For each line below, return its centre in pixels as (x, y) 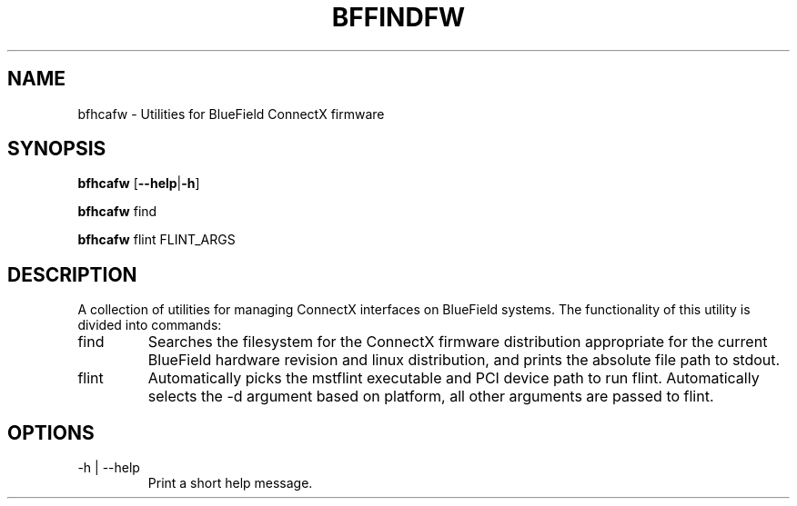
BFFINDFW (398, 17)
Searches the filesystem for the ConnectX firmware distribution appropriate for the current (458, 342)
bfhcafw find (117, 212)
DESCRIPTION (72, 274)
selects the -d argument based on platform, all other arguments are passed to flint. (431, 397)
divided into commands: (150, 325)
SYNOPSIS (57, 149)
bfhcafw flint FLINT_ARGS (156, 240)
